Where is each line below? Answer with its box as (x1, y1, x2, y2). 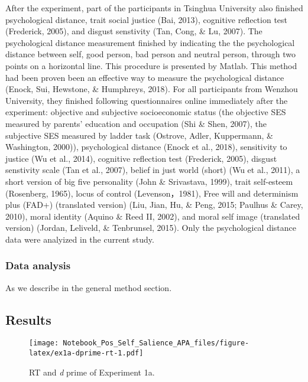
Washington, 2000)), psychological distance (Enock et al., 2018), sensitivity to (5, 141, 287, 153)
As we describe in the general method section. (5, 281, 172, 293)
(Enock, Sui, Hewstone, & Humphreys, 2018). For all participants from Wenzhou (5, 83, 298, 95)
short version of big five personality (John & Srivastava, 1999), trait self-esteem (5, 175, 293, 187)
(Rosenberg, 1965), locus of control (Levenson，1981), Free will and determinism (5, 187, 299, 199)
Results (5, 310, 51, 328)
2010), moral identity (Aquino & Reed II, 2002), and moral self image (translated (5, 210, 300, 222)
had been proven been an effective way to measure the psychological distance (5, 71, 284, 83)
